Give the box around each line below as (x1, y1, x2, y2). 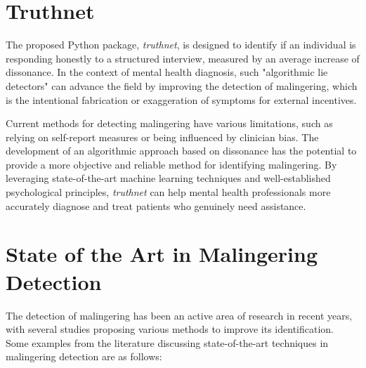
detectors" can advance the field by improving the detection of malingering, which (6, 78, 358, 93)
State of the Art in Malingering (6, 239, 318, 268)
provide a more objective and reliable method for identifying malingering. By (6, 157, 337, 171)
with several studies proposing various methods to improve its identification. (6, 322, 334, 336)
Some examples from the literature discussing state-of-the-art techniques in (6, 335, 329, 350)
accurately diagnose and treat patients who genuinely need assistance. (6, 198, 306, 213)
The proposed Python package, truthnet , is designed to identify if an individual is (6, 37, 356, 52)
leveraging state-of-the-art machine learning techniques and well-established (6, 171, 331, 185)
